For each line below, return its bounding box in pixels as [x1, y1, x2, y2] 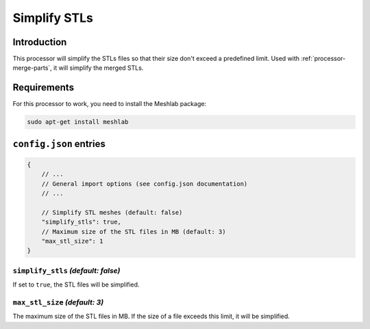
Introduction [12, 36, 67, 48]
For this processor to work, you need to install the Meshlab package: [12, 100, 207, 108]
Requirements [12, 82, 75, 94]
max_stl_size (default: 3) [12, 298, 104, 307]
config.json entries [12, 137, 106, 150]
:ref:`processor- [301, 55, 346, 63]
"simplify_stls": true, [41, 218, 121, 226]
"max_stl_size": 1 [41, 237, 103, 246]
